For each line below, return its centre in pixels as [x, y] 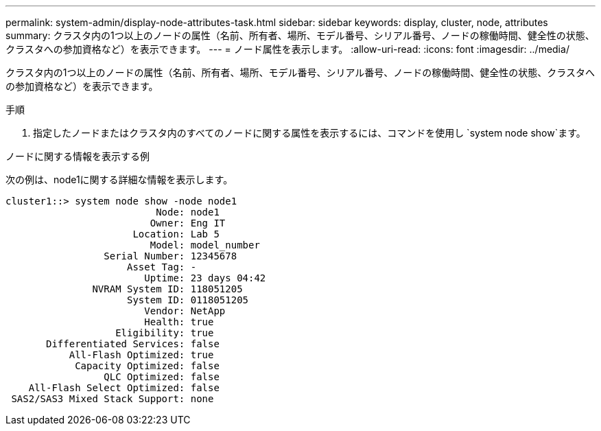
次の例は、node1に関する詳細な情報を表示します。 [119, 179]
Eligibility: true [165, 333]
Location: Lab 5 [176, 234]
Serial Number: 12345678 [170, 256]
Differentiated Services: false [133, 344]
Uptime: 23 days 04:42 [205, 278]
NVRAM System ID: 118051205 [167, 289]
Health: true [179, 322]
